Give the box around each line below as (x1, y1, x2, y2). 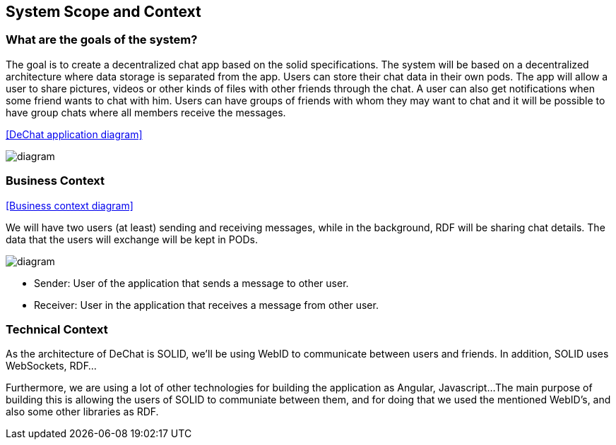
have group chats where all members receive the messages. (6, 106, 286, 118)
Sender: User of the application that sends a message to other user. (34, 276, 349, 289)
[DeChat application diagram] (6, 128, 143, 140)
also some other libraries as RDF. (6, 406, 159, 418)
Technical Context (6, 322, 108, 336)
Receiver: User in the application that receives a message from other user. (34, 298, 379, 311)
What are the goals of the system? (6, 32, 198, 47)
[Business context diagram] (6, 199, 134, 212)
